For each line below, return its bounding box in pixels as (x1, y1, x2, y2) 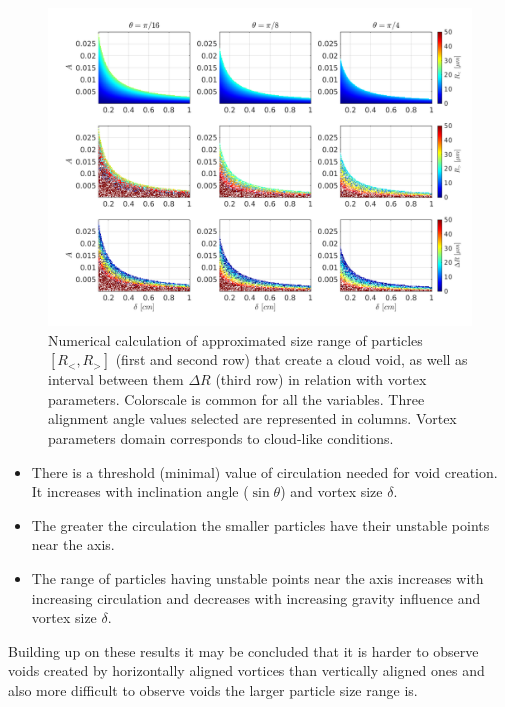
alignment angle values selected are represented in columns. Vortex (48, 408, 457, 429)
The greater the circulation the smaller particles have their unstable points (31, 514, 490, 535)
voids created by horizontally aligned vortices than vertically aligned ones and (8, 660, 485, 681)
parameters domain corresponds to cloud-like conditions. (48, 427, 394, 448)
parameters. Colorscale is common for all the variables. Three (48, 388, 425, 409)
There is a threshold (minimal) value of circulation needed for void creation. (31, 461, 498, 482)
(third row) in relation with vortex (215, 369, 427, 390)
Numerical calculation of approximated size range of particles (48, 329, 423, 350)
